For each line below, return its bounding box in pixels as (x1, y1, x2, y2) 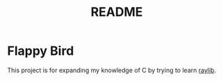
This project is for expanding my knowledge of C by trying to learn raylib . (7, 66, 217, 74)
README (90, 4, 143, 20)
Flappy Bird (7, 43, 74, 59)
